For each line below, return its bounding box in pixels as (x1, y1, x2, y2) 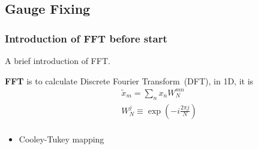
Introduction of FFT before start (5, 31, 167, 45)
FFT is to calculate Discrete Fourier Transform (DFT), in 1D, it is (5, 74, 254, 87)
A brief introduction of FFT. (5, 54, 110, 66)
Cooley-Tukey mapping (19, 132, 104, 145)
